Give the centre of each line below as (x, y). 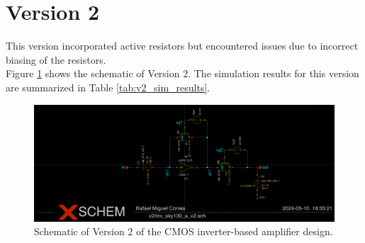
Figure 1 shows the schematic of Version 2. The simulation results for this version (182, 73)
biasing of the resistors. (56, 59)
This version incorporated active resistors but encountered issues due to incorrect (182, 46)
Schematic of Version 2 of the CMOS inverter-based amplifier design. (184, 231)
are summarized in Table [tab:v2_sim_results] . (108, 87)
